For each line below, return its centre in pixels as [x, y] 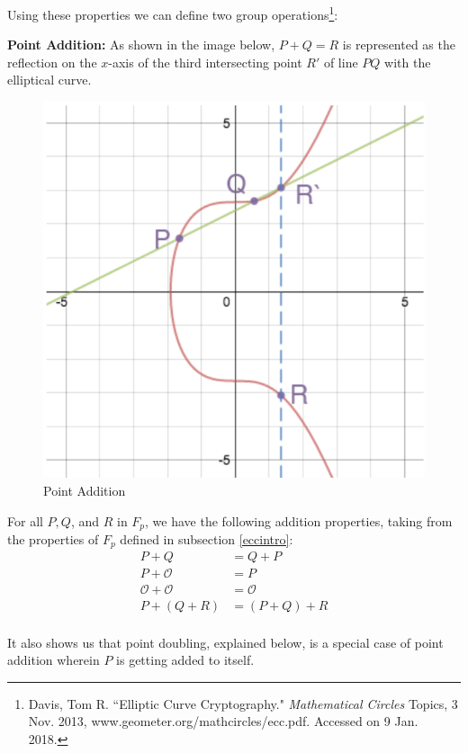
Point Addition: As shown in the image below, [141, 45]
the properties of [53, 538]
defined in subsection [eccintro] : [207, 538]
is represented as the [399, 45]
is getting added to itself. [185, 660]
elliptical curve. [49, 80]
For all [25, 520]
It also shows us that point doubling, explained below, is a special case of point [225, 642]
